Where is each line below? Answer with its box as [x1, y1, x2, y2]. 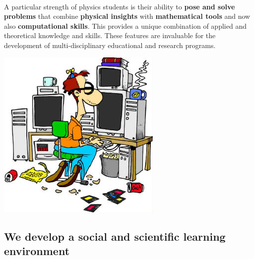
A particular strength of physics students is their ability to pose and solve [4, 1, 235, 11]
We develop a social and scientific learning [4, 228, 226, 244]
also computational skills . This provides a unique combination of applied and [4, 20, 247, 31]
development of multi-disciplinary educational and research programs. [4, 40, 216, 50]
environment [4, 243, 70, 258]
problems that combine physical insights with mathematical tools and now [4, 11, 251, 21]
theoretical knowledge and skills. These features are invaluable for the [4, 30, 216, 41]
